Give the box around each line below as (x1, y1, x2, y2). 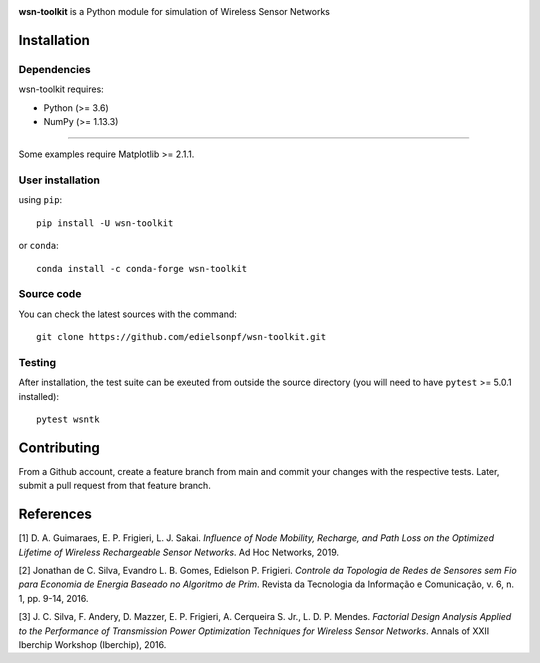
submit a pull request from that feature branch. (18, 480, 212, 492)
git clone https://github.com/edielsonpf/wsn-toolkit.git (36, 331, 327, 343)
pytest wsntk (36, 414, 100, 425)
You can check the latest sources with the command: (18, 308, 237, 320)
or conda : (18, 240, 59, 252)
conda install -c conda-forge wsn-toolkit (36, 263, 248, 274)
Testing (18, 355, 57, 369)
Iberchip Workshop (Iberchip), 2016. (18, 639, 167, 651)
